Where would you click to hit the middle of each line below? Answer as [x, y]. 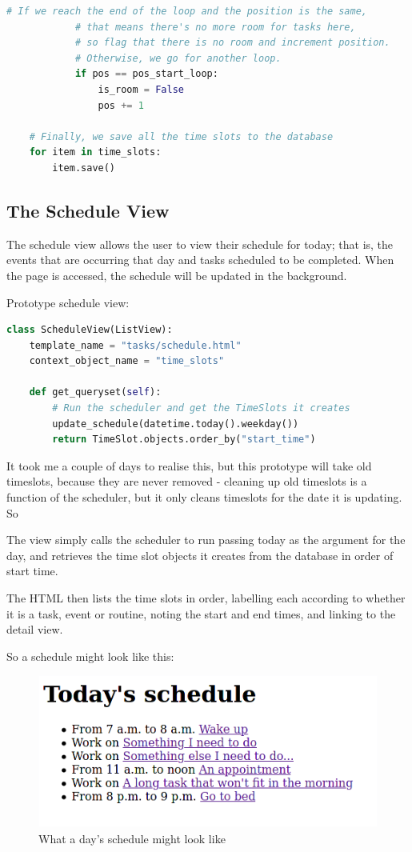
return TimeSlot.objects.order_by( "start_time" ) [184, 440]
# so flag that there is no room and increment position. [232, 43]
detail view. [35, 629]
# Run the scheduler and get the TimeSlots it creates [201, 408]
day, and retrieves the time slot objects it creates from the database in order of [200, 555]
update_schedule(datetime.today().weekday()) [176, 424]
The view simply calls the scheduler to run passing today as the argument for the [206, 540]
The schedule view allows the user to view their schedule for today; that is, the [200, 244]
